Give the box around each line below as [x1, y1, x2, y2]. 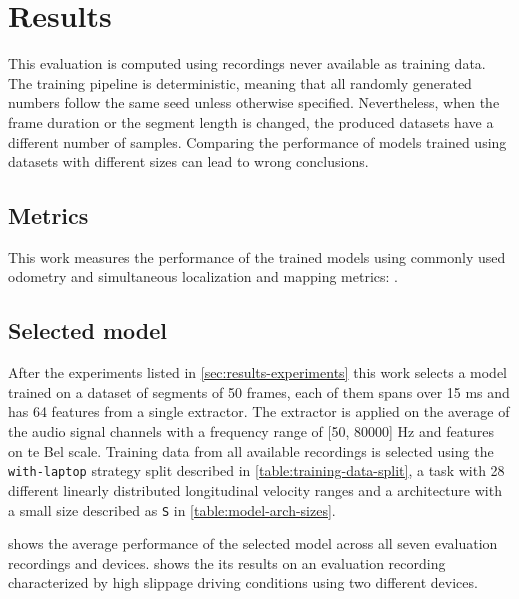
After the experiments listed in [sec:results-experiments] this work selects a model [8, 362, 508, 383]
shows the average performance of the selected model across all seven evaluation [8, 533, 498, 554]
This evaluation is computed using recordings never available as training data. [8, 53, 486, 74]
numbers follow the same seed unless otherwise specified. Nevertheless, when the [8, 92, 500, 113]
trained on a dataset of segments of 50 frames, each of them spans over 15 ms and [8, 381, 510, 402]
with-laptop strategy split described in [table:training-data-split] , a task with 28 [8, 460, 505, 481]
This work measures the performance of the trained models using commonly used [8, 246, 506, 267]
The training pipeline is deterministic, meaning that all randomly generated [8, 72, 472, 93]
